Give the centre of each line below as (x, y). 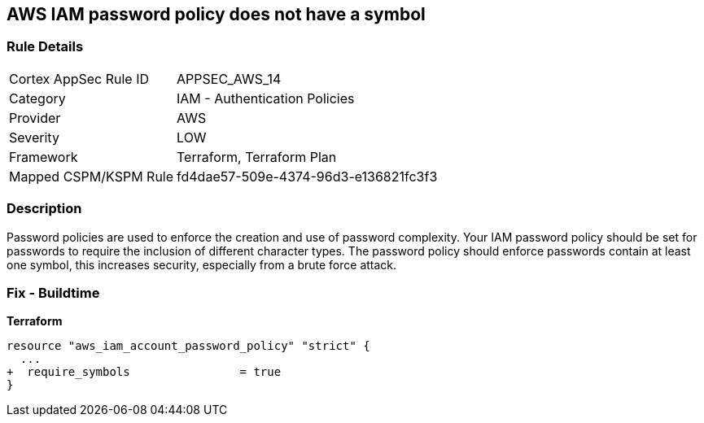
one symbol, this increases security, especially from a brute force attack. (202, 264)
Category (37, 98)
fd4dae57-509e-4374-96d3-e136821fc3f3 (307, 176)
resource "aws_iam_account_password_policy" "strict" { (188, 346)
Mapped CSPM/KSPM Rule (92, 176)
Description (44, 209)
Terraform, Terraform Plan (257, 157)
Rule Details (45, 47)
